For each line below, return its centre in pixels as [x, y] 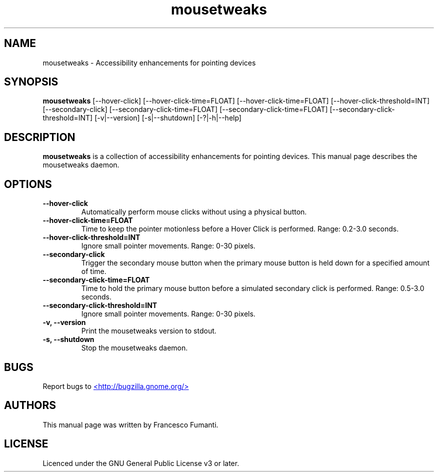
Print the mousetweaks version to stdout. [149, 331]
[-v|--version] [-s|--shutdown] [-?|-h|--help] [168, 118]
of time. [94, 271]
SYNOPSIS [31, 82]
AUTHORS [30, 405]
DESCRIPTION [40, 137]
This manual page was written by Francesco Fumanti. [130, 424]
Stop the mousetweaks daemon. [134, 348]
